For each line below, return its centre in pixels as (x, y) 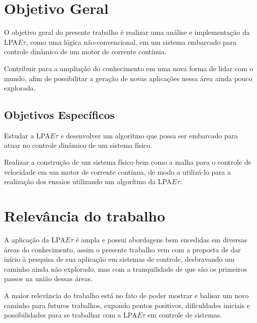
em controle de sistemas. (185, 315)
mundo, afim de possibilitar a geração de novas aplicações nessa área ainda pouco (128, 78)
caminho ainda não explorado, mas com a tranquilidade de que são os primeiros (126, 269)
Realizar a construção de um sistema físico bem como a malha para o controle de (128, 162)
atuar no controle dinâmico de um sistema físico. (78, 145)
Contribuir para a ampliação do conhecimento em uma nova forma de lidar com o (128, 68)
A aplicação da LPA (35, 239)
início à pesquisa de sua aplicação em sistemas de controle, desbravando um (119, 259)
